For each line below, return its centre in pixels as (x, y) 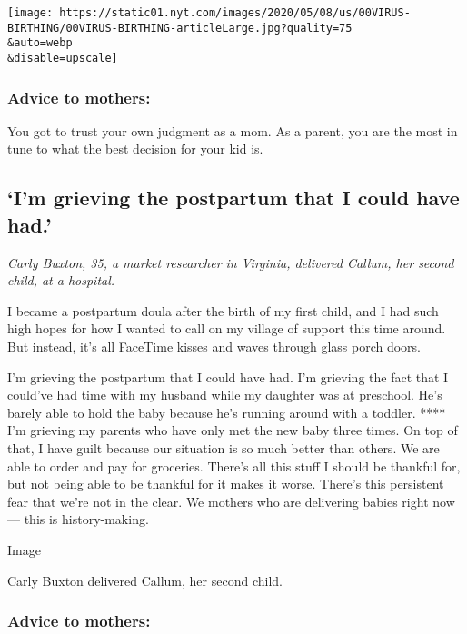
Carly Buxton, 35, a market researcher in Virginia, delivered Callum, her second (231, 262)
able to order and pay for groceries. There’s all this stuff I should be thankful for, (234, 466)
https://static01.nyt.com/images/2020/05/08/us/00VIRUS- (235, 13)
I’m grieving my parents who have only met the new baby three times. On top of (233, 430)
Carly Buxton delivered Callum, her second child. (145, 580)
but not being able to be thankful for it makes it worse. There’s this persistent (226, 484)
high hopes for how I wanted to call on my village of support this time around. (227, 328)
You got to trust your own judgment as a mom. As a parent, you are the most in (233, 130)
